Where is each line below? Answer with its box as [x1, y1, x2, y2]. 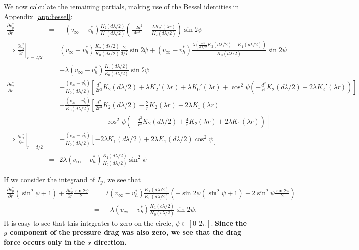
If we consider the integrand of [4, 174, 95, 184]
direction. [94, 236, 126, 247]
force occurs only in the [4, 236, 85, 247]
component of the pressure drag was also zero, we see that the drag [10, 227, 242, 237]
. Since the [211, 217, 247, 228]
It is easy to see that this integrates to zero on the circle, [4, 217, 173, 228]
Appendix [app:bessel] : [4, 11, 72, 21]
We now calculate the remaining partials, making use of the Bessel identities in [4, 1, 239, 11]
